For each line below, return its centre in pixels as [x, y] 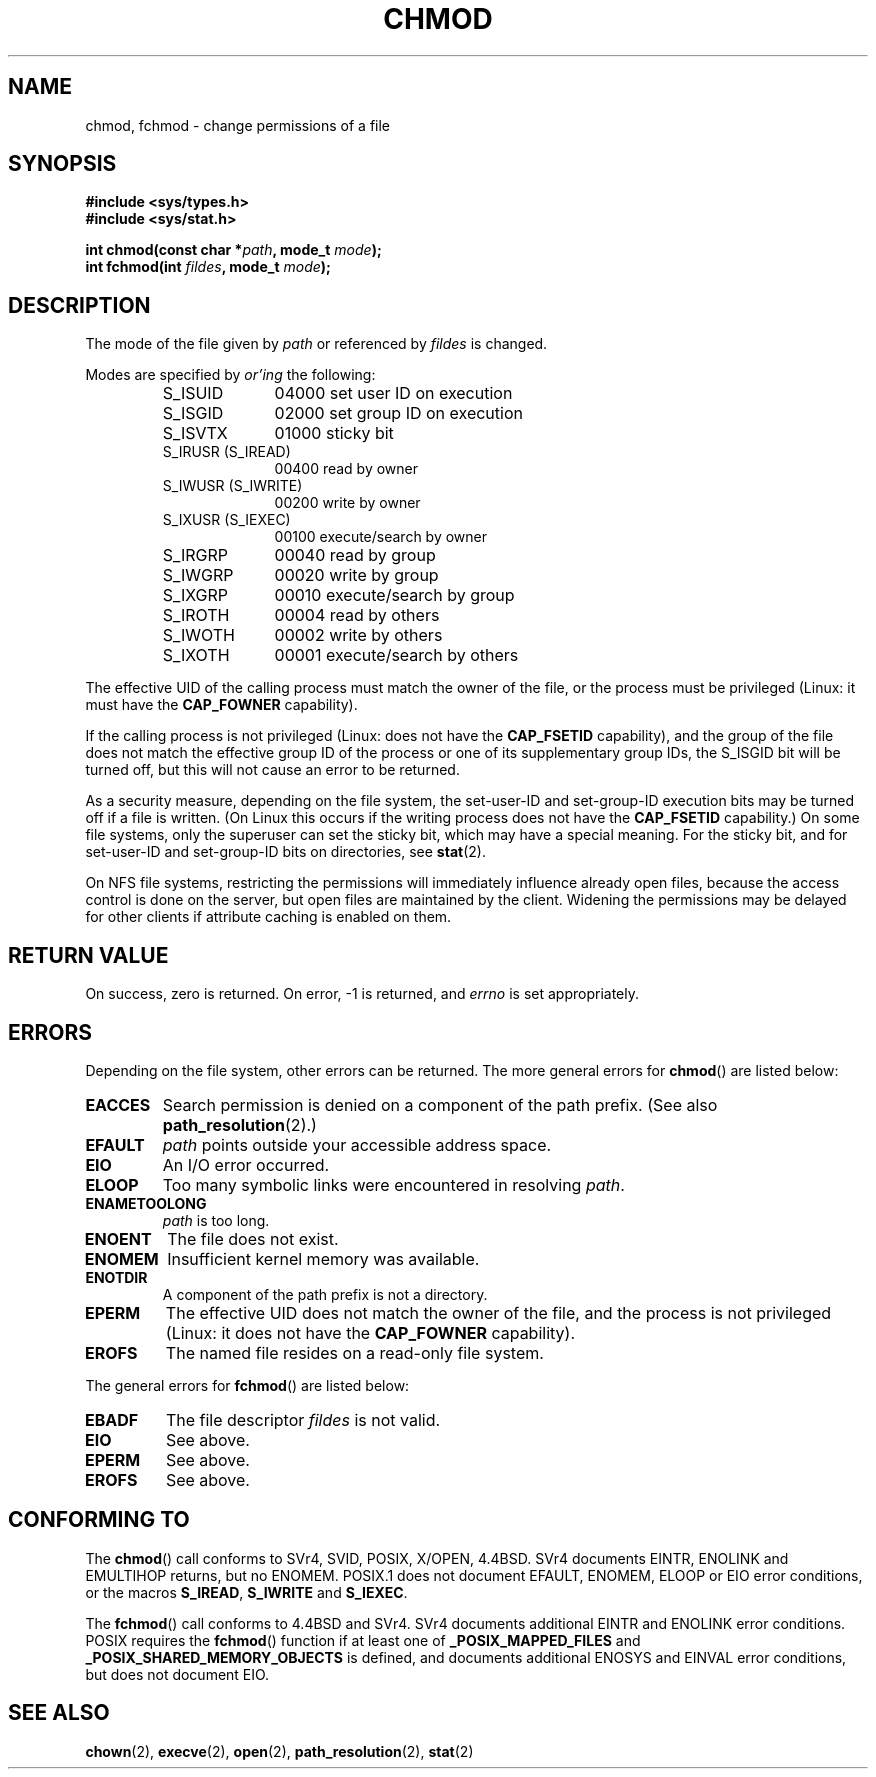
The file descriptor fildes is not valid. [303, 1419]
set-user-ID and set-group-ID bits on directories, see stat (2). [285, 852]
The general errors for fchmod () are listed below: [247, 1385]
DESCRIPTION [79, 305]
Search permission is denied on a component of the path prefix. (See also [440, 1104]
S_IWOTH [198, 635]
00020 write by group [356, 575]
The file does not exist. [253, 1238]
